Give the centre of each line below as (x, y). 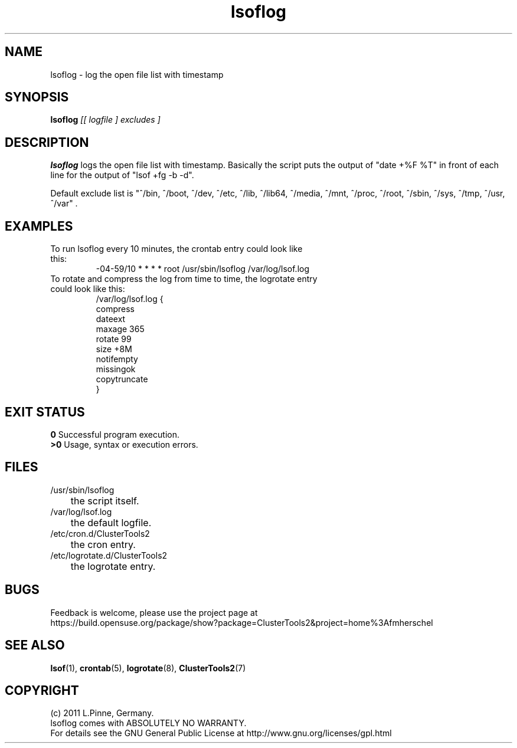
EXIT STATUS (45, 412)
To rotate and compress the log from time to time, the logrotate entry (184, 279)
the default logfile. (111, 522)
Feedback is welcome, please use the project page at (154, 612)
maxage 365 (120, 329)
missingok (116, 369)
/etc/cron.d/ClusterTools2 (100, 533)
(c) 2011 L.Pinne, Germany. (102, 713)
